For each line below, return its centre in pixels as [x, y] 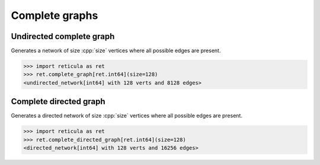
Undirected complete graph [63, 36]
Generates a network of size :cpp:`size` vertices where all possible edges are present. [116, 51]
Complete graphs [55, 15]
